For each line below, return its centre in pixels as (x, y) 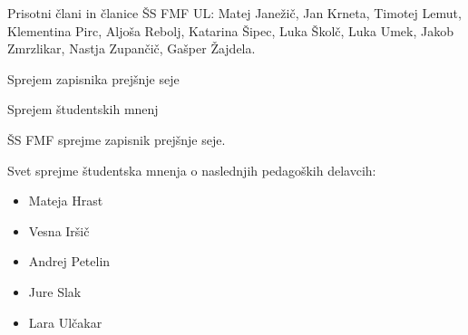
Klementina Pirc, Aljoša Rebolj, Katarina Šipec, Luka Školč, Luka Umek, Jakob (230, 30)
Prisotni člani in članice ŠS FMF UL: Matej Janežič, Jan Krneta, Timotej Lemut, (234, 13)
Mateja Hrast (66, 201)
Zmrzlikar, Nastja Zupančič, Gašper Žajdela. (132, 48)
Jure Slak (55, 291)
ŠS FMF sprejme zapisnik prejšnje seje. (117, 139)
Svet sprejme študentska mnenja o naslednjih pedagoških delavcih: (192, 170)
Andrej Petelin (69, 261)
